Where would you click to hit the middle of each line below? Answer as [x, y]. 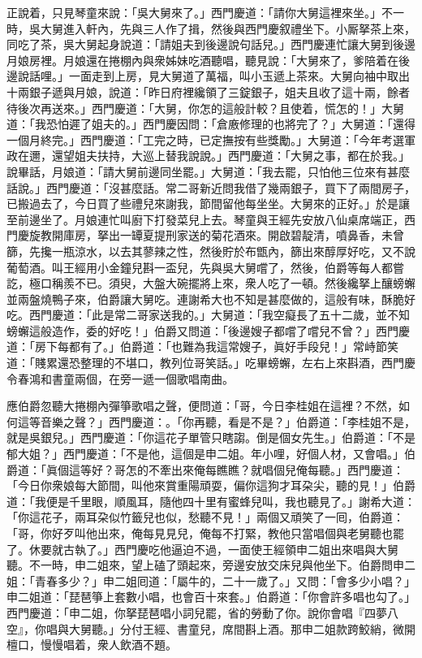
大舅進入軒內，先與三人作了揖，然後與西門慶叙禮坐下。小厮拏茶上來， [228, 28]
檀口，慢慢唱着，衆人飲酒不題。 [92, 645]
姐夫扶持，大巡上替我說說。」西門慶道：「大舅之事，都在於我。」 [242, 156]
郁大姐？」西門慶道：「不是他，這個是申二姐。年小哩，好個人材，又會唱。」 [205, 454]
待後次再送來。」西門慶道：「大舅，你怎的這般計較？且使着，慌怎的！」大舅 [205, 108]
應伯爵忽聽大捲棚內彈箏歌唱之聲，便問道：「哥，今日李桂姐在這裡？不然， [202, 406]
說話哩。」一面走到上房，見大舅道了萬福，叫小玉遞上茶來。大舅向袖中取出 [213, 76]
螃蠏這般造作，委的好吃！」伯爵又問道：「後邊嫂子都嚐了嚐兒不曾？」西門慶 [208, 330]
